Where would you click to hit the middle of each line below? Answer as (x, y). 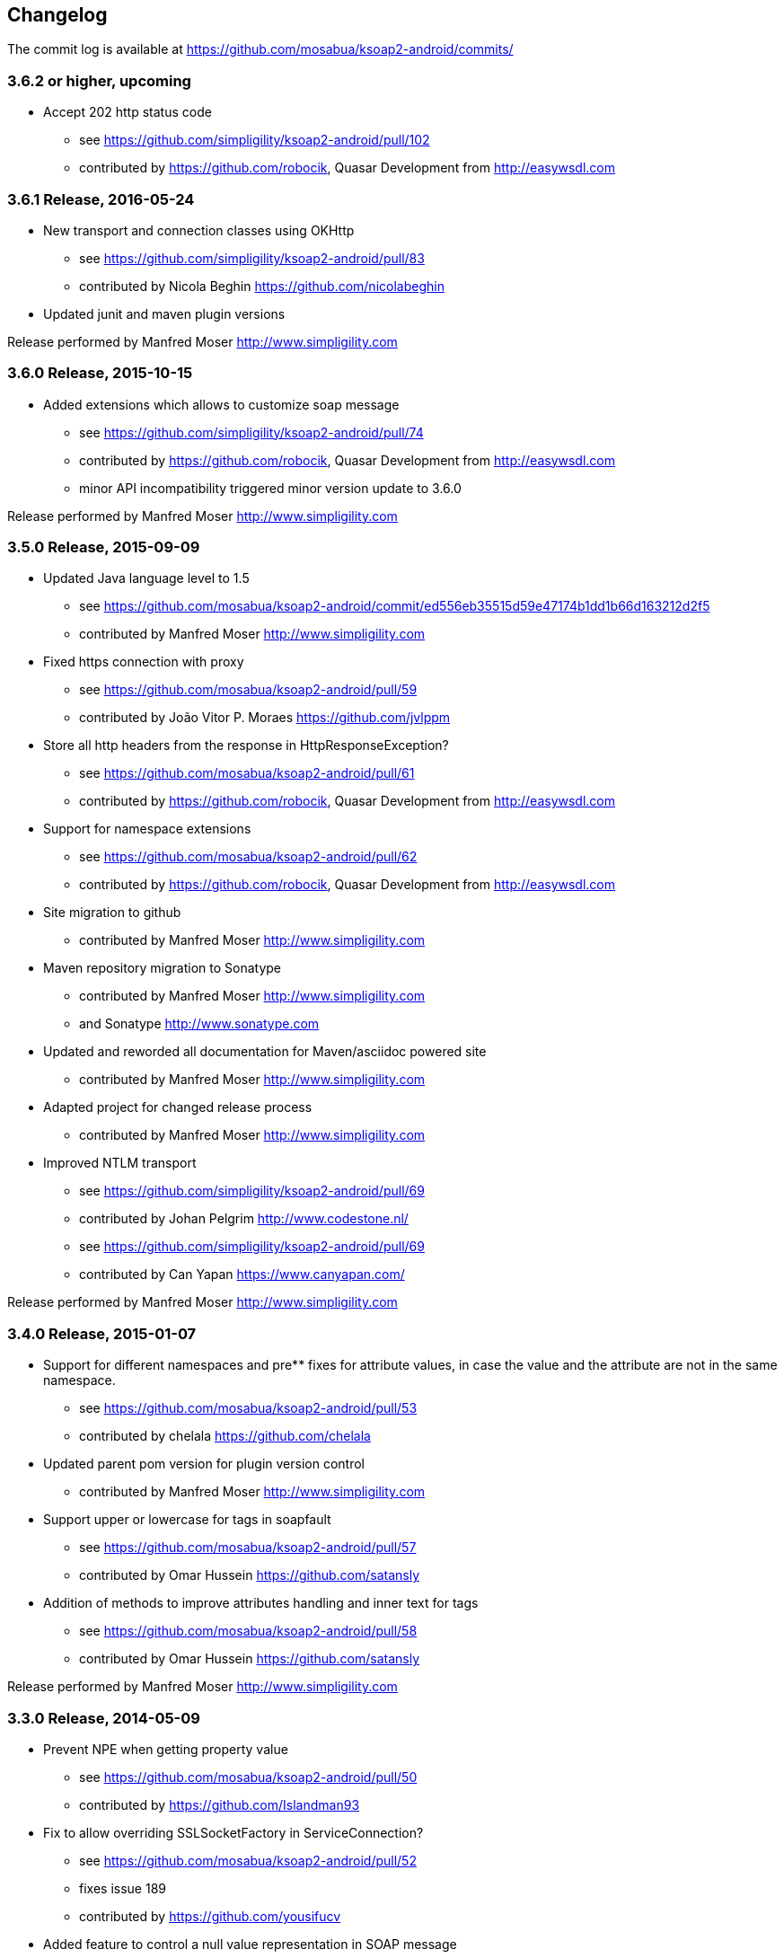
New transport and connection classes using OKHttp (199, 230)
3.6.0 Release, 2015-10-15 (100, 373)
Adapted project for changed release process (178, 1107)
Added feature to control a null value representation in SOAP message (250, 1944)
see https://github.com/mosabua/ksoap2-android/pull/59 (248, 690)
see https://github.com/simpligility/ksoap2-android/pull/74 (251, 432)
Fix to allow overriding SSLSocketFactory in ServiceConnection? (233, 1832)
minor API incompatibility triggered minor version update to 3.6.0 (270, 488)
